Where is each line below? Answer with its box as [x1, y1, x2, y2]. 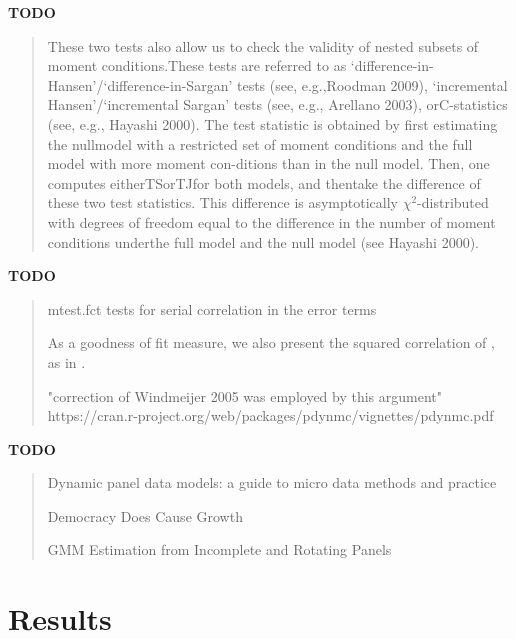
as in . [47, 351, 86, 372]
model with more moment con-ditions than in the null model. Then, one [47, 153, 490, 174]
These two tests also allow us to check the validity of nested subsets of [47, 35, 479, 56]
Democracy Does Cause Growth [47, 505, 243, 526]
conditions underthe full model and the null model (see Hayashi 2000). [47, 231, 479, 252]
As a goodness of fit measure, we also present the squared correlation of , [47, 332, 495, 353]
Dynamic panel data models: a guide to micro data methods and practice [47, 472, 497, 493]
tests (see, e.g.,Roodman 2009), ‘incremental [236, 74, 508, 95]
